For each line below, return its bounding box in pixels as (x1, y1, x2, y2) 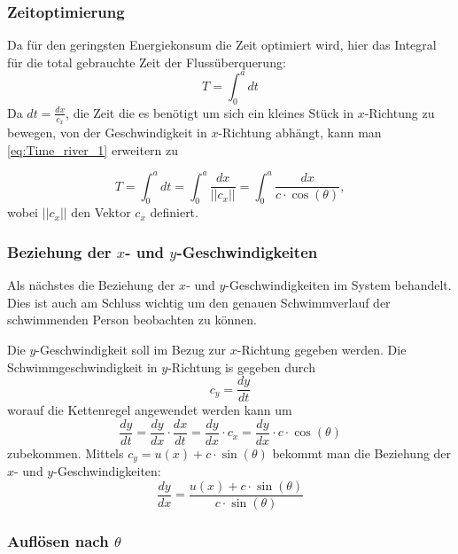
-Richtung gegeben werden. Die (237, 340, 407, 359)
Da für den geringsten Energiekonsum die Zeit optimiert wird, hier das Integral (7, 35, 437, 54)
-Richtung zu (364, 103, 435, 121)
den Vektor (71, 203, 131, 222)
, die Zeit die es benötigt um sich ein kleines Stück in (66, 103, 354, 121)
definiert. (150, 203, 198, 222)
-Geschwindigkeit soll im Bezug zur (35, 340, 227, 359)
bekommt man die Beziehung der (272, 443, 452, 462)
